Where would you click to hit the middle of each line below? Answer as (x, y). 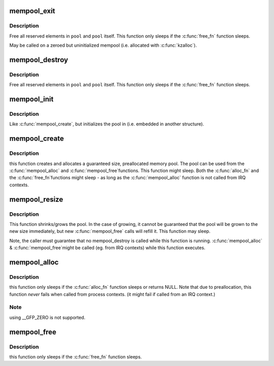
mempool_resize (36, 199)
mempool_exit (32, 11)
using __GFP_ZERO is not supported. (47, 317)
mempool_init (31, 99)
